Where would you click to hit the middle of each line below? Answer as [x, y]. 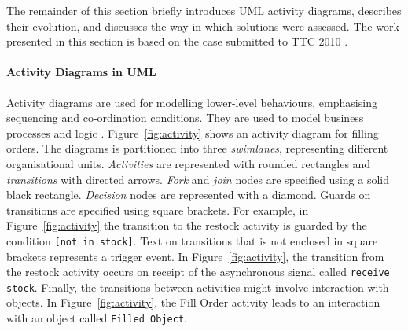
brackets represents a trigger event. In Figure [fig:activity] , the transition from [195, 256]
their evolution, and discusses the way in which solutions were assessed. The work [203, 26]
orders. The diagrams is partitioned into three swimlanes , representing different [197, 148]
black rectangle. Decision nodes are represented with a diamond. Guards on [189, 195]
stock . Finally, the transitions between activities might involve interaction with [198, 287]
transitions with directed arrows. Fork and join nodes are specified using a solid [198, 179]
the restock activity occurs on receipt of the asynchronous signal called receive [198, 272]
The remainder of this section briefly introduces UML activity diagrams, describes [204, 10]
